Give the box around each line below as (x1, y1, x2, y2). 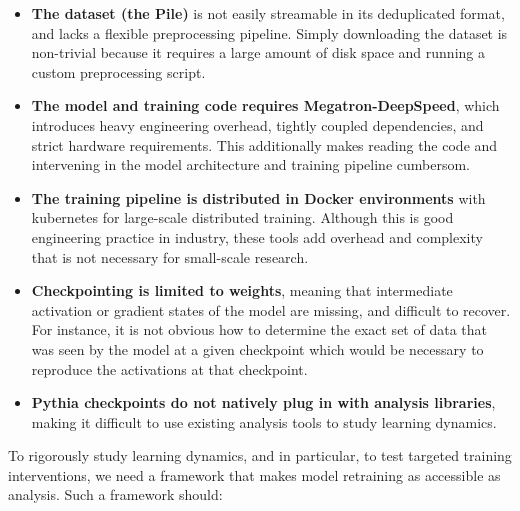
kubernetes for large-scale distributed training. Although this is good (31, 207, 454, 228)
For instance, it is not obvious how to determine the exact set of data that (31, 319, 487, 340)
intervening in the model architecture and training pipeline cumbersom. (31, 154, 470, 175)
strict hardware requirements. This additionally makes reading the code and (31, 134, 498, 155)
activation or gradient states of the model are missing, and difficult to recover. (31, 299, 511, 320)
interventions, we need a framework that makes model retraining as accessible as (8, 464, 501, 485)
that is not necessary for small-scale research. (31, 246, 309, 267)
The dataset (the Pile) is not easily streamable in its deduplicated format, (31, 3, 505, 23)
